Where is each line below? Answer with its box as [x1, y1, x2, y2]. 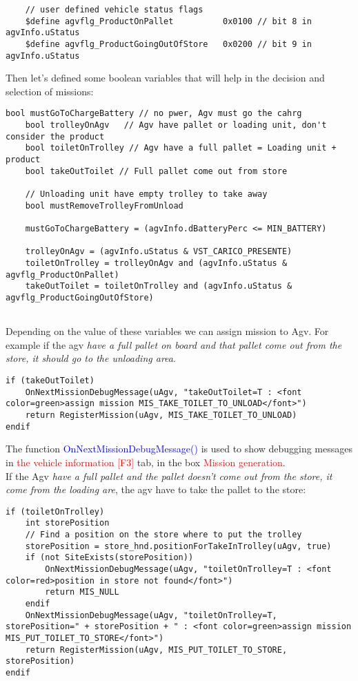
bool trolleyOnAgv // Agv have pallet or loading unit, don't [25, 120, 327, 131]
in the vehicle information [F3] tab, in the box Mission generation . [6, 454, 286, 469]
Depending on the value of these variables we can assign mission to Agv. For [6, 324, 329, 338]
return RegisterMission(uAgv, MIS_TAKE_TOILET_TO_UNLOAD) [25, 410, 297, 421]
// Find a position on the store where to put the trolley [25, 530, 302, 540]
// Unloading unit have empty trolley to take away [25, 189, 268, 200]
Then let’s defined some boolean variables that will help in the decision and [6, 70, 325, 85]
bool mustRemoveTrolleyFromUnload [25, 200, 183, 211]
